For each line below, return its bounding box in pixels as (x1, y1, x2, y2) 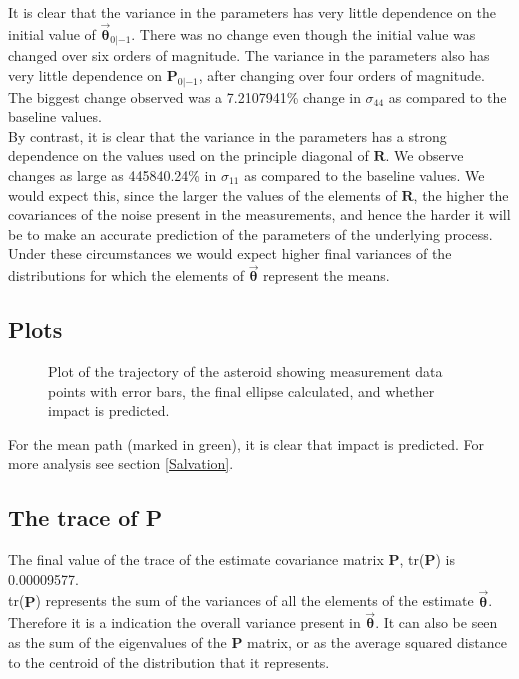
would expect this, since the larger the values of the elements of (8, 184, 397, 205)
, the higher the (413, 184, 509, 205)
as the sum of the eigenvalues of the (8, 632, 227, 652)
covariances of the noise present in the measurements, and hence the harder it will (8, 204, 511, 225)
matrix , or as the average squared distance (247, 632, 507, 652)
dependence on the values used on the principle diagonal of (8, 145, 369, 166)
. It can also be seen (375, 612, 498, 633)
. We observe (385, 145, 464, 166)
